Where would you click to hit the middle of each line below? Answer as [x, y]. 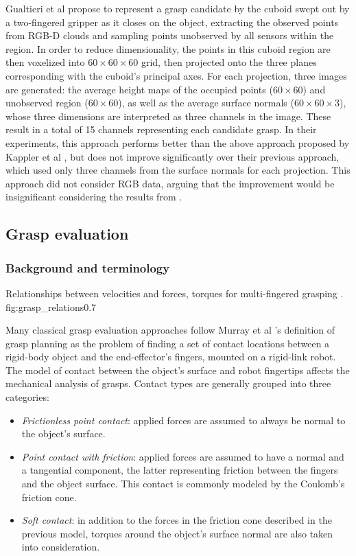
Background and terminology [88, 267]
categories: [27, 397]
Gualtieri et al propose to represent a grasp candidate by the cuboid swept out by [178, 8]
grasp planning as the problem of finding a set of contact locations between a [168, 343]
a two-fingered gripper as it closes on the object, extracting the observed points [172, 22]
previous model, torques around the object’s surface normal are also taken [177, 533]
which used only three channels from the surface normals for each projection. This [178, 170]
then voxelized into [45, 62]
